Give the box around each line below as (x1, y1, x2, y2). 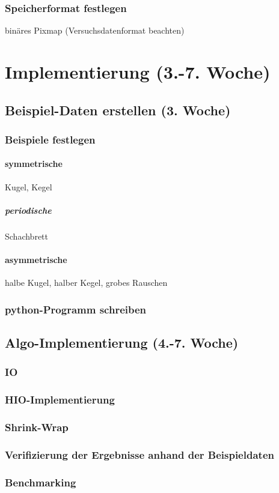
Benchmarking (5, 474, 76, 489)
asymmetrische (5, 253, 67, 265)
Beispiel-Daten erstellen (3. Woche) (5, 100, 231, 119)
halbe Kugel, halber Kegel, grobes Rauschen (5, 276, 168, 289)
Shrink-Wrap (5, 419, 69, 434)
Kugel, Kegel (5, 180, 52, 193)
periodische (5, 204, 52, 216)
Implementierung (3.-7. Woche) (5, 59, 271, 83)
